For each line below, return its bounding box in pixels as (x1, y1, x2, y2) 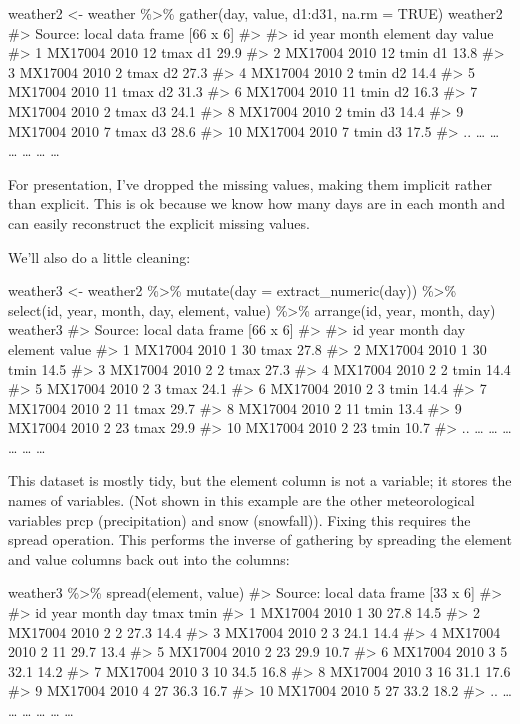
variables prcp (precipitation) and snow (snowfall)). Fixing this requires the (8, 509, 471, 530)
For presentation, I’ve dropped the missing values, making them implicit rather (8, 173, 493, 194)
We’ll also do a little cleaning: (8, 246, 191, 267)
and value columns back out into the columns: (8, 548, 290, 569)
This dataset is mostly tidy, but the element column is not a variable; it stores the (8, 470, 512, 491)
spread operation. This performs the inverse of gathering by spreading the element (8, 529, 512, 550)
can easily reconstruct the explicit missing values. (8, 212, 310, 233)
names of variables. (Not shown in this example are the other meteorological (8, 490, 475, 511)
